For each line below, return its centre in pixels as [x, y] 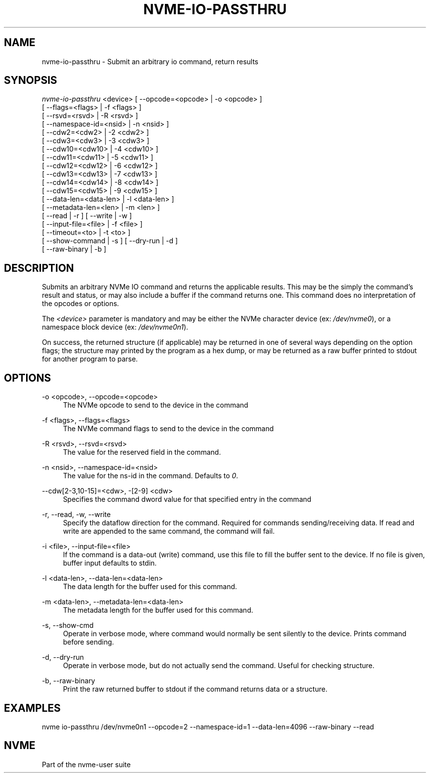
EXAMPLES [32, 708]
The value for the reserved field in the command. [142, 452]
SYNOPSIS [31, 80]
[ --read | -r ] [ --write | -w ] [87, 216]
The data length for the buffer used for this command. [150, 587]
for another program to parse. [90, 359]
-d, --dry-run [63, 657]
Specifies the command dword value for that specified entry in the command [187, 499]
